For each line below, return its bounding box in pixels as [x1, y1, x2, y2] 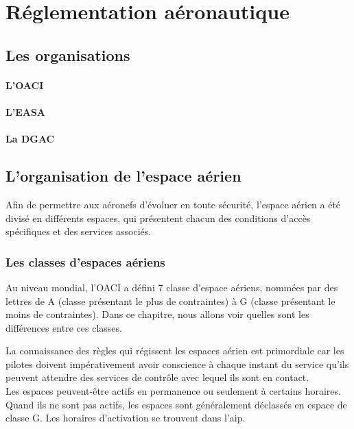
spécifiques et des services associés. [5, 224, 152, 238]
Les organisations [5, 44, 130, 65]
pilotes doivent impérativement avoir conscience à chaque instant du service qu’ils [5, 356, 349, 371]
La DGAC [5, 132, 55, 146]
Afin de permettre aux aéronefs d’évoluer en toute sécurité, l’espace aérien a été [5, 197, 341, 211]
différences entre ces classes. [5, 320, 122, 334]
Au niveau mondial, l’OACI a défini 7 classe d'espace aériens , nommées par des [5, 280, 338, 294]
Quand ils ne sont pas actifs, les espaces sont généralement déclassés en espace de [5, 397, 347, 411]
